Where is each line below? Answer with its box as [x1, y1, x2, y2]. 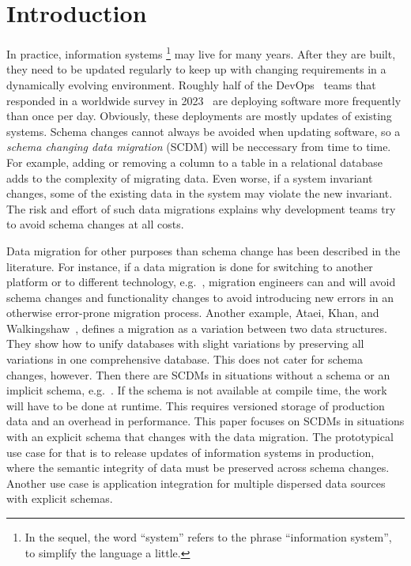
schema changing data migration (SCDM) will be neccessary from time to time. [6, 138, 391, 155]
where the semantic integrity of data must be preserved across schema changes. [6, 459, 390, 476]
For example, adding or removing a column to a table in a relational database [6, 153, 383, 170]
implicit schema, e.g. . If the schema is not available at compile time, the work [6, 382, 387, 398]
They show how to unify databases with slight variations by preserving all [6, 335, 364, 352]
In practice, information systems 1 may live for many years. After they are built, [6, 43, 396, 62]
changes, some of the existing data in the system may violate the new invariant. [6, 185, 393, 202]
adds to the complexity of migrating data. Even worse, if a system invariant [6, 169, 373, 186]
